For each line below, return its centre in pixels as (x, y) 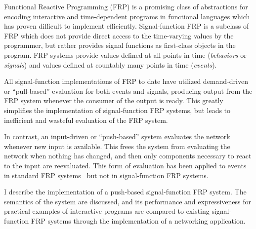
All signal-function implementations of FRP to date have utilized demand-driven (126, 81)
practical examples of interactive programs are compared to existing (107, 211)
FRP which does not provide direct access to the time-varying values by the (119, 35)
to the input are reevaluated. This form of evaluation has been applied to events (125, 165)
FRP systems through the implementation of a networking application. (138, 220)
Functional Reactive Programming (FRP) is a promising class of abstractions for (126, 6)
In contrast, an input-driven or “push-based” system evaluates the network (117, 136)
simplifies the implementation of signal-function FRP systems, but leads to (117, 110)
